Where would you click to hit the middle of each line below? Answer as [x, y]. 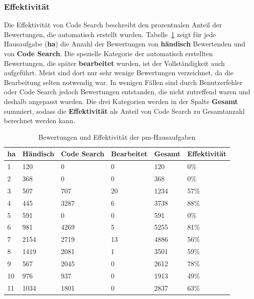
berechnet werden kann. [40, 120]
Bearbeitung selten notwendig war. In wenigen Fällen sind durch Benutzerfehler [123, 82]
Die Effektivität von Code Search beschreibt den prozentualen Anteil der [113, 25]
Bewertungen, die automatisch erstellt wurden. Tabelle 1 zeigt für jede [110, 34]
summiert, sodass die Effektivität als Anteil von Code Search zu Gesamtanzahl [124, 111]
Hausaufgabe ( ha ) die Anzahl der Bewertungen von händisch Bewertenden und [125, 44]
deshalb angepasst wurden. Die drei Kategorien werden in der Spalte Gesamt [121, 101]
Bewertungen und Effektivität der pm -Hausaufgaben [117, 137]
